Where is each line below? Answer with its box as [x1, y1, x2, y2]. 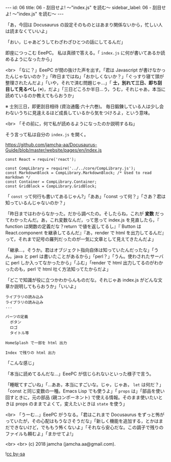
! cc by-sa [5, 451, 26, 457]
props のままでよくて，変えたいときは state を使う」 [15, 401, 128, 407]
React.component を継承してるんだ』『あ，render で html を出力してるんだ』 [5, 230, 164, 236]
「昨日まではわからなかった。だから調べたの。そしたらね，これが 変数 [5, 211, 154, 216]
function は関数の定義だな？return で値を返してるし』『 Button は [5, 224, 141, 229]
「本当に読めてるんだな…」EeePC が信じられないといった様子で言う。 [5, 371, 154, 377]
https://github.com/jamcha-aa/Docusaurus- [5, 142, 97, 148]
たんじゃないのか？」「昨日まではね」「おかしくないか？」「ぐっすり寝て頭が [5, 74, 164, 79]
